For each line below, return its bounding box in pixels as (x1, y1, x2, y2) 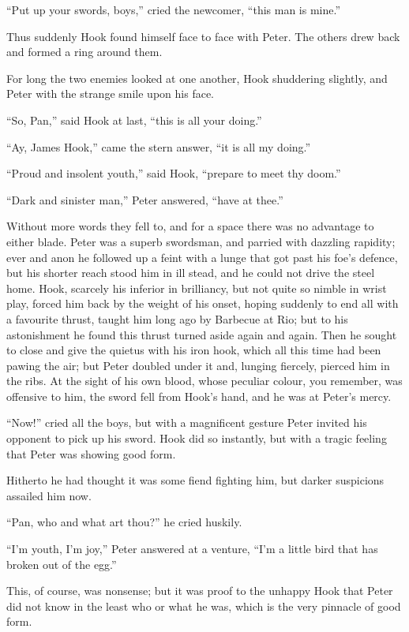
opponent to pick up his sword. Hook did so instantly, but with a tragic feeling (6, 430, 387, 447)
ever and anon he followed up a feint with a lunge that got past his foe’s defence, (6, 249, 398, 265)
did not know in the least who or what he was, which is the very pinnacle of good (6, 597, 401, 614)
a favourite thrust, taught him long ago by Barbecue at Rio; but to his (6, 310, 348, 327)
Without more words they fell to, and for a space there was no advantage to (6, 218, 374, 234)
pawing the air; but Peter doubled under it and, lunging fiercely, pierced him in (6, 357, 390, 373)
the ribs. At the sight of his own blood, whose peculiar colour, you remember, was (6, 372, 403, 389)
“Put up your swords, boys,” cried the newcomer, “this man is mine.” (6, 2, 341, 17)
